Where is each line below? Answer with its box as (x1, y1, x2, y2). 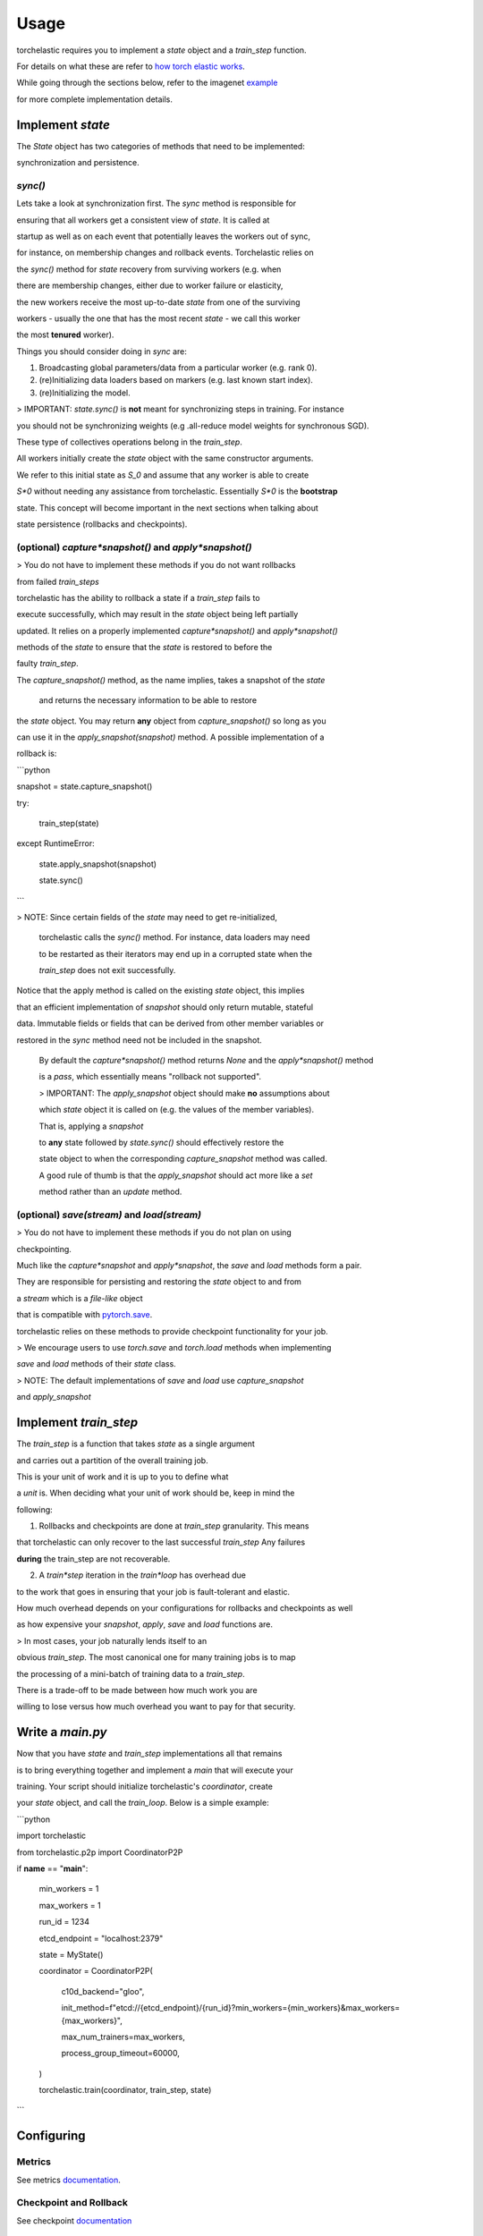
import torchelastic (16, 1830, 87, 1842)
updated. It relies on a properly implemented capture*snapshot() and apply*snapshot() (16, 625, 339, 636)
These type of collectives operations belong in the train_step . (16, 436, 243, 447)
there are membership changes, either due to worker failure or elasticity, (16, 280, 284, 291)
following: (16, 1503, 53, 1515)
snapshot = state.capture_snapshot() (16, 781, 153, 792)
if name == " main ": (16, 1863, 89, 1874)
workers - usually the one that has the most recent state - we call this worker (16, 313, 301, 324)
